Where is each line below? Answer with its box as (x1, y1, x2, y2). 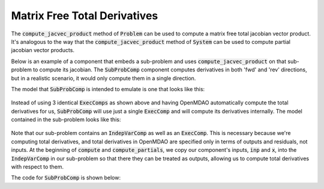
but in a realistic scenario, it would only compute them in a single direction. (11, 74, 196, 82)
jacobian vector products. (11, 47, 75, 54)
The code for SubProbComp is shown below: (11, 174, 121, 181)
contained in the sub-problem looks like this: (11, 116, 121, 123)
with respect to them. (11, 163, 64, 170)
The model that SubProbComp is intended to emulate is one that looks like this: (11, 85, 205, 92)
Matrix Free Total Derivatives (11, 9, 158, 22)
